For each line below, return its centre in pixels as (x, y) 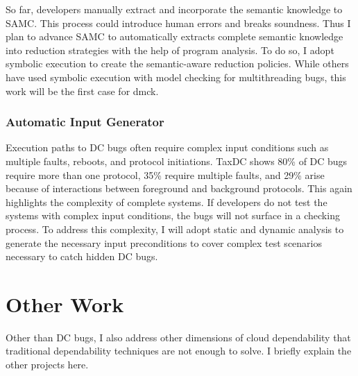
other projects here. (47, 365)
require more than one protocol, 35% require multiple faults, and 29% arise (165, 174)
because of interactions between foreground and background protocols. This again (179, 188)
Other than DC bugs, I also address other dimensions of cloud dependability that (178, 337)
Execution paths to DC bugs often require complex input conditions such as (167, 147)
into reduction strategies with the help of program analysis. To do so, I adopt (170, 50)
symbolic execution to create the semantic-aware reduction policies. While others (177, 63)
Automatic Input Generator (85, 122)
